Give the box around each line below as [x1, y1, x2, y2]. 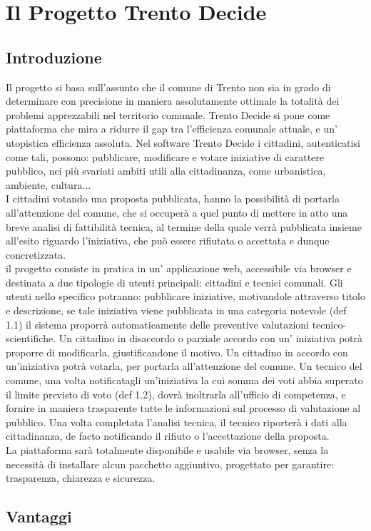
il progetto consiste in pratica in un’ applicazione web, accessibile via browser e [6, 261, 352, 276]
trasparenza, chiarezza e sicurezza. [6, 470, 156, 485]
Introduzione [6, 46, 102, 68]
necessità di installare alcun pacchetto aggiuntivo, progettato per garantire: [6, 456, 335, 471]
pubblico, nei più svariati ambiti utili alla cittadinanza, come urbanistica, [6, 163, 326, 178]
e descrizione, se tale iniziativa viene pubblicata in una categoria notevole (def [6, 303, 347, 318]
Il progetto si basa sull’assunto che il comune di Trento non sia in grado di [6, 79, 331, 94]
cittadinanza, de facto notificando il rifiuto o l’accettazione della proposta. [6, 428, 330, 443]
